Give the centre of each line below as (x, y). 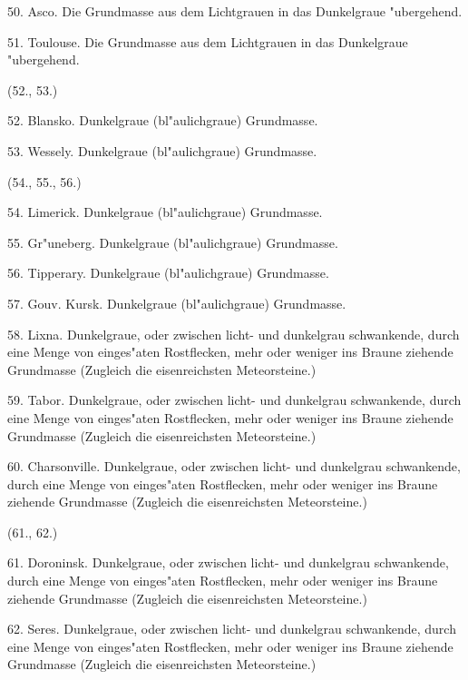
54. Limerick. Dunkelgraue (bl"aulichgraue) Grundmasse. (165, 212)
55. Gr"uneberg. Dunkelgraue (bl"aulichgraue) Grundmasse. (173, 242)
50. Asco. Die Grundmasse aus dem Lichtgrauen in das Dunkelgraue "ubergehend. (235, 11)
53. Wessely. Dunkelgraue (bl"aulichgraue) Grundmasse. (162, 150)
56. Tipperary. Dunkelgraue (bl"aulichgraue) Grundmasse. (168, 273)
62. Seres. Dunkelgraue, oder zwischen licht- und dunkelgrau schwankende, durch (232, 629)
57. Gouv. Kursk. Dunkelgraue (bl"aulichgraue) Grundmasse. (177, 303)
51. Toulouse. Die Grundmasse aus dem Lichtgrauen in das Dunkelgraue (208, 41)
